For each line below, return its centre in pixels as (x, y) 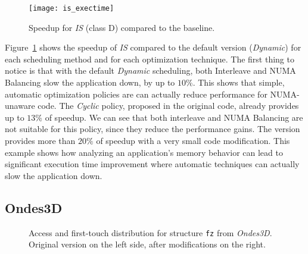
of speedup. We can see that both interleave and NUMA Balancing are (174, 117)
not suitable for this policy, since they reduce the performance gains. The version (153, 129)
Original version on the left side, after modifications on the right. (147, 244)
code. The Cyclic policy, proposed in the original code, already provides (168, 106)
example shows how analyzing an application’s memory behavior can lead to (144, 152)
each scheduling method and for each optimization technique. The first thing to (150, 59)
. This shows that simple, (239, 82)
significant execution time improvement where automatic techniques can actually (152, 164)
